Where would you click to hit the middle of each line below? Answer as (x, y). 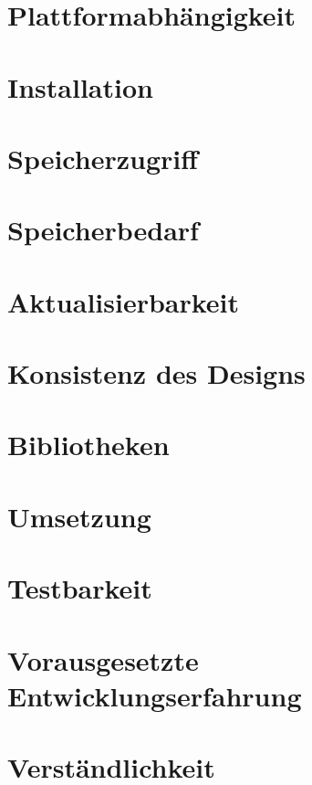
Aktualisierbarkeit (124, 301)
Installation (80, 86)
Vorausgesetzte (103, 659)
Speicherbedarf (103, 230)
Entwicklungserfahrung (155, 695)
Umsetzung (79, 516)
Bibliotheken (88, 445)
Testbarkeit (80, 588)
